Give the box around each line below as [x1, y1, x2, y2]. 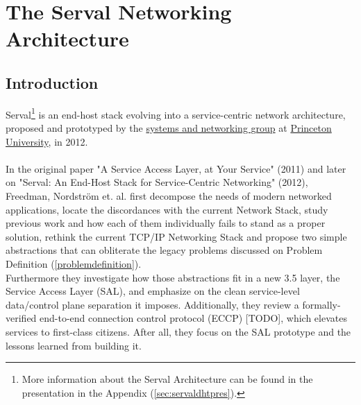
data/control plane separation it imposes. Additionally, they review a [6, 297, 299, 311]
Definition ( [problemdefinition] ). [6, 256, 142, 270]
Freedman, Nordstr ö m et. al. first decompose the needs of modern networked [6, 188, 332, 203]
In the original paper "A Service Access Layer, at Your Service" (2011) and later [6, 161, 346, 175]
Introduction [6, 71, 99, 93]
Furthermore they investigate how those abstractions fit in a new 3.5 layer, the [6, 270, 340, 284]
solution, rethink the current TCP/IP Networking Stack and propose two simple [6, 229, 347, 243]
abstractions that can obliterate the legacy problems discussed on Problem [6, 243, 323, 257]
